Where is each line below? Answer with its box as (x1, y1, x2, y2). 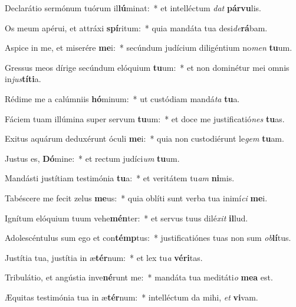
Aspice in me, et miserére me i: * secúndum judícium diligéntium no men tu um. (5, 41, 292, 54)
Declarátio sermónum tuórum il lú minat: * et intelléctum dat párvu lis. (5, 2, 262, 14)
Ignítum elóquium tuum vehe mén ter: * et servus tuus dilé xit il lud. (5, 211, 248, 224)
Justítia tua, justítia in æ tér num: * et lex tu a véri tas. (5, 251, 203, 263)
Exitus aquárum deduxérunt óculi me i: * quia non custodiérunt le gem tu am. (5, 132, 284, 145)
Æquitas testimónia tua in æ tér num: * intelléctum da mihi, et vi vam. (5, 290, 258, 303)
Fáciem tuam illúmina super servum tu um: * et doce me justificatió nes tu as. (5, 112, 285, 125)
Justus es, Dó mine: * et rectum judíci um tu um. (5, 152, 180, 164)
